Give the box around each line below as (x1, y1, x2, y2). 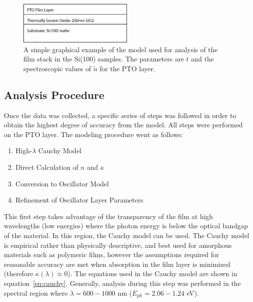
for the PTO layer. (100, 63, 155, 73)
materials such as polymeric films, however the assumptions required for (4, 249, 219, 260)
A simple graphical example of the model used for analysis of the (23, 44, 218, 54)
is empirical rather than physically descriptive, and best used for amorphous (4, 240, 232, 250)
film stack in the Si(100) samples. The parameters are (23, 54, 184, 64)
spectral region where (4, 287, 68, 298)
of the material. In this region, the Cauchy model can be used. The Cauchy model (4, 230, 250, 240)
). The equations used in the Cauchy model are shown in (67, 268, 237, 279)
